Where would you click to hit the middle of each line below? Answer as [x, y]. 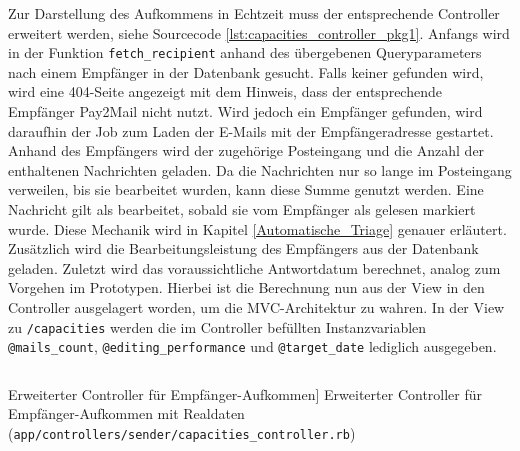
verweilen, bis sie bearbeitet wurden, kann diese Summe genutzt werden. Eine [246, 189]
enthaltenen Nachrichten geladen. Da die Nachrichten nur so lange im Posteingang [260, 169]
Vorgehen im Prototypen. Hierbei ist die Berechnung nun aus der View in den [246, 287]
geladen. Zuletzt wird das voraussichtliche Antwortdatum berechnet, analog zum [254, 267]
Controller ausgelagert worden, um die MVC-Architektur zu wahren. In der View [256, 306]
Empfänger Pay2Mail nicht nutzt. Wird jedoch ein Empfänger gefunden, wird [245, 111]
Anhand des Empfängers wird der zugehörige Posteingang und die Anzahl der [246, 150]
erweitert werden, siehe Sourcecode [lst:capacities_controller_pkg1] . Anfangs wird [259, 32]
